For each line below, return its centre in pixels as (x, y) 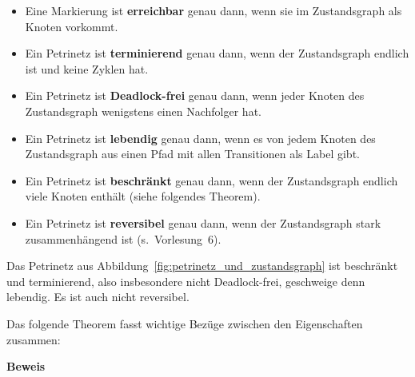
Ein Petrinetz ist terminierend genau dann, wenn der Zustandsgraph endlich (217, 53)
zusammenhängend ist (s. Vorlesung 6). (123, 238)
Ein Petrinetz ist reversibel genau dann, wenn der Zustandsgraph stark (203, 222)
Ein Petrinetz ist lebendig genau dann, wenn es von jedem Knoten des (200, 138)
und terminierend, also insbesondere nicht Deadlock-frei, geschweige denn (186, 281)
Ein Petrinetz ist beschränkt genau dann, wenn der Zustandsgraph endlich (211, 180)
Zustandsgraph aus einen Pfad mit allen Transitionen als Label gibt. (192, 154)
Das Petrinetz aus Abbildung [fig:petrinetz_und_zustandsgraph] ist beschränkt (202, 266)
